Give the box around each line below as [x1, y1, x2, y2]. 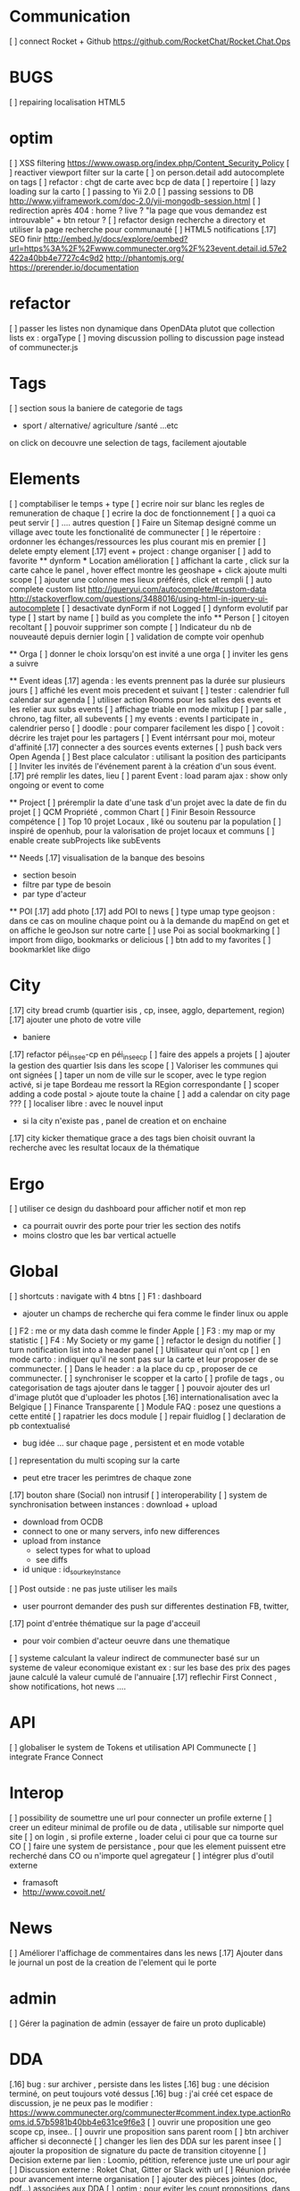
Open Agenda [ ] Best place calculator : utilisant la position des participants [9, 751, 287, 761]
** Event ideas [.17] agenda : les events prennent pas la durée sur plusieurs [9, 675, 286, 685]
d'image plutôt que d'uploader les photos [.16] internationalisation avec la [9, 1392, 279, 1403]
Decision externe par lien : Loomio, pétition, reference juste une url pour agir [9, 2154, 290, 2165]
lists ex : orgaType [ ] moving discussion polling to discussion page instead [9, 332, 285, 343]
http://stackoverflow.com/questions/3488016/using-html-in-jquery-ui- [9, 592, 269, 604]
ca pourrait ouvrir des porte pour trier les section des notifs [21, 1221, 241, 1231]
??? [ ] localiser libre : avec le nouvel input [9, 1098, 163, 1109]
